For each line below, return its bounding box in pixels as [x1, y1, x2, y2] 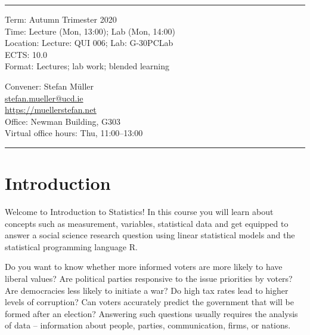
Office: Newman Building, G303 [5, 115, 120, 127]
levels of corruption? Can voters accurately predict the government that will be [5, 296, 294, 308]
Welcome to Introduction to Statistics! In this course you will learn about [5, 205, 274, 218]
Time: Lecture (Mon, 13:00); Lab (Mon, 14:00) [5, 24, 175, 37]
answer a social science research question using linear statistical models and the [5, 229, 295, 241]
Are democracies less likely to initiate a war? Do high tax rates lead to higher [5, 284, 289, 296]
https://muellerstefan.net [5, 103, 97, 116]
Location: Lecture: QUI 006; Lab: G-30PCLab [5, 36, 173, 49]
